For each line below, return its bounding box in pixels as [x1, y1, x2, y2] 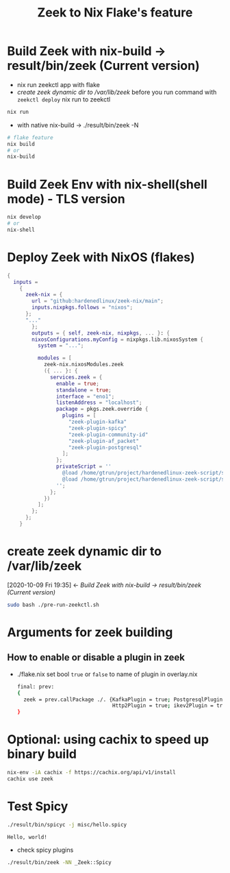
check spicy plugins [16, 846, 74, 854]
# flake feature [7, 134, 53, 141]
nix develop [7, 214, 41, 221]
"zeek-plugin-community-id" [68, 431, 149, 438]
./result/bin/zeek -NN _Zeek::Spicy [7, 859, 112, 865]
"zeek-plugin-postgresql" [68, 444, 142, 451]
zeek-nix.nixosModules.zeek [43, 361, 125, 368]
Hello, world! [7, 833, 48, 841]
